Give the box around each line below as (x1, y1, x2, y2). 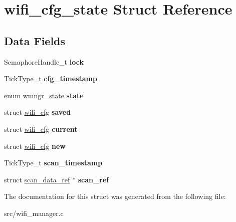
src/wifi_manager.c (4, 207, 64, 218)
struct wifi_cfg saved (4, 107, 71, 117)
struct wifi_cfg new (4, 140, 66, 151)
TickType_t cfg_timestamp (4, 73, 97, 84)
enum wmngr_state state (4, 90, 84, 100)
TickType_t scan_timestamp (4, 157, 103, 168)
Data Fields (4, 33, 66, 48)
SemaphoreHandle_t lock (4, 56, 84, 67)
